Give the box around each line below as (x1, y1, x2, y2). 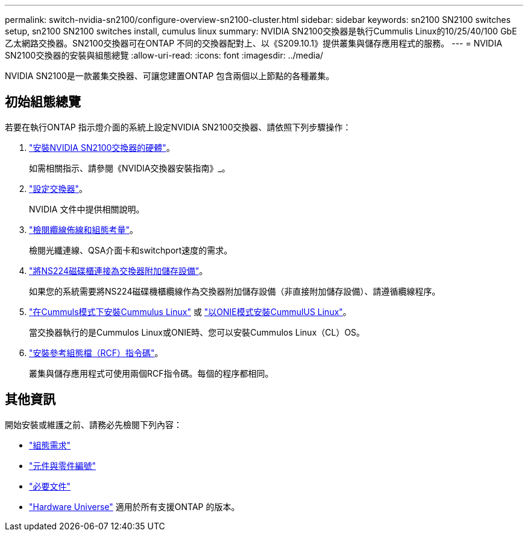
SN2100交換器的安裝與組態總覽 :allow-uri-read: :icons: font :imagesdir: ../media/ (5, 50, 324, 60)
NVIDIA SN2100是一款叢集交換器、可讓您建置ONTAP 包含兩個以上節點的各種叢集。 (5, 71, 335, 81)
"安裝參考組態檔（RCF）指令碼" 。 (29, 347, 163, 358)
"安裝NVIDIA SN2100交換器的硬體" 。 (29, 142, 175, 153)
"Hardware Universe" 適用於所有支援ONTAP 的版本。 (29, 501, 240, 512)
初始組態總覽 (5, 94, 81, 110)
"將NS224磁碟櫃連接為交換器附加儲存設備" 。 (29, 265, 208, 276)
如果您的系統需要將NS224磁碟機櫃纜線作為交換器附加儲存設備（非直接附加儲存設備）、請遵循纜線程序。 (29, 286, 441, 296)
